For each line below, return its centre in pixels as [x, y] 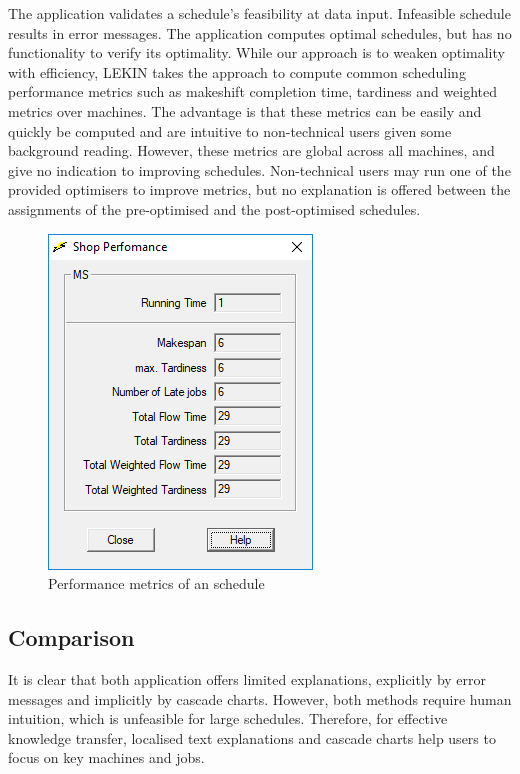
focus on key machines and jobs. [106, 757]
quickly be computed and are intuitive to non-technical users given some [230, 130]
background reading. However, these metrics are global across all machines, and [251, 150]
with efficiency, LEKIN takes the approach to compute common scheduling [237, 71]
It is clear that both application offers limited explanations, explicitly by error [247, 678]
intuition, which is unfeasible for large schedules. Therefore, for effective [228, 718]
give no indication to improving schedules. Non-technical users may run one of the [259, 169]
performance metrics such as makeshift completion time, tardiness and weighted [253, 91]
